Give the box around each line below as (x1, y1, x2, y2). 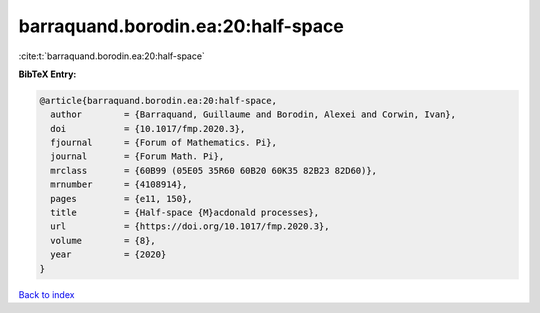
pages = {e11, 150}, (50, 193, 194, 204)
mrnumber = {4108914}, (50, 179, 188, 190)
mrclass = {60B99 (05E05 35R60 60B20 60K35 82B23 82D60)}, (50, 165, 378, 176)
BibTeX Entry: (18, 68, 77, 80)
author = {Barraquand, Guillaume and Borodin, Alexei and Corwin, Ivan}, (50, 109, 457, 120)
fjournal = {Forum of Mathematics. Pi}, (50, 137, 277, 149)
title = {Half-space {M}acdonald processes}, (50, 207, 320, 219)
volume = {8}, (50, 235, 157, 246)
